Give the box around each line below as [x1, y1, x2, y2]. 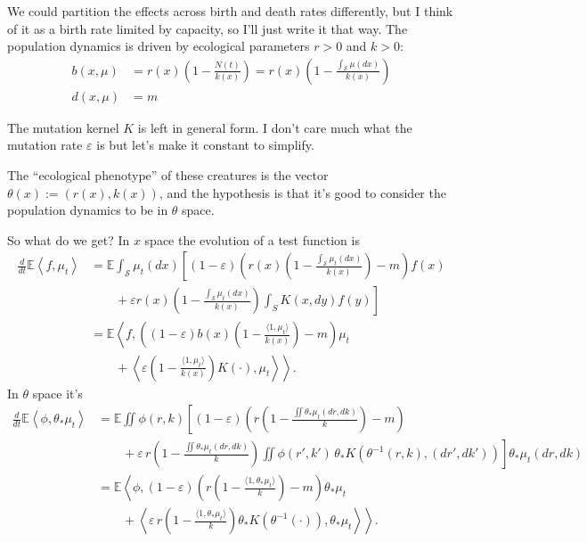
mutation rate [7, 135, 83, 154]
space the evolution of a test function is [144, 230, 360, 249]
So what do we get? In [7, 230, 130, 249]
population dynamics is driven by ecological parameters [7, 37, 310, 55]
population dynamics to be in [7, 201, 168, 219]
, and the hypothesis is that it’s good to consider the [159, 183, 446, 201]
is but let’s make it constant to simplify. [96, 135, 314, 154]
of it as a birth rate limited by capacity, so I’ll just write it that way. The [7, 19, 408, 37]
